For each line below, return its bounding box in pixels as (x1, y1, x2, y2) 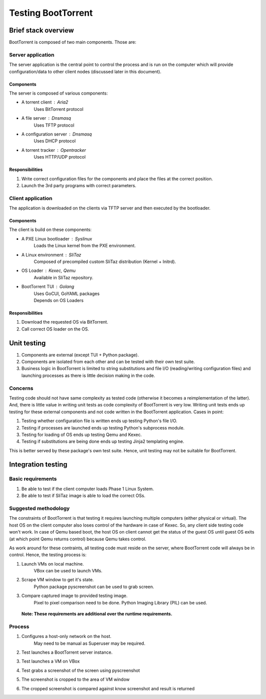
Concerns (9, 385, 33, 392)
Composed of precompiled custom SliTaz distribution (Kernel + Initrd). (33, 259, 176, 265)
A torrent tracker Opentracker (21, 147, 86, 153)
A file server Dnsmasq (21, 115, 71, 121)
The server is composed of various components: (9, 90, 108, 96)
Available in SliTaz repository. (33, 274, 94, 280)
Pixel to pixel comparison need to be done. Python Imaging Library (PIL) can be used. (33, 599, 207, 605)
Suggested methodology (9, 505, 70, 512)
